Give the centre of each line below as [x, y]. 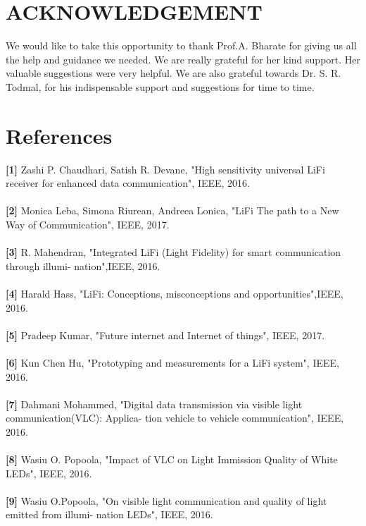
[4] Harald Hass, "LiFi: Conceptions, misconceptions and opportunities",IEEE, [175, 293]
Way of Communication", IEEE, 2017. [88, 224]
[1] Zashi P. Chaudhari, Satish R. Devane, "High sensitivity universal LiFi [165, 169]
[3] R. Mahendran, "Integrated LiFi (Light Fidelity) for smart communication [173, 252]
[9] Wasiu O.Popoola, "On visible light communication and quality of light [166, 500]
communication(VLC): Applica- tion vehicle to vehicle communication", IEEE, [175, 418]
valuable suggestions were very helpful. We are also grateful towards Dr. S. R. [173, 73]
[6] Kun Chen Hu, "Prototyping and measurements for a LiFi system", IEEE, [172, 362]
